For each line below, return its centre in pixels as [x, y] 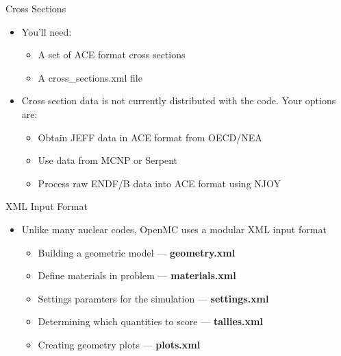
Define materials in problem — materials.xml [137, 275]
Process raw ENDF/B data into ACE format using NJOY [160, 183]
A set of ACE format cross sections [112, 55]
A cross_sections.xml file [90, 77]
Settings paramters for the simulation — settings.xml [153, 298]
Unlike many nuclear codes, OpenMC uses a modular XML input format [174, 229]
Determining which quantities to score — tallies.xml [150, 321]
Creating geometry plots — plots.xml [119, 344]
